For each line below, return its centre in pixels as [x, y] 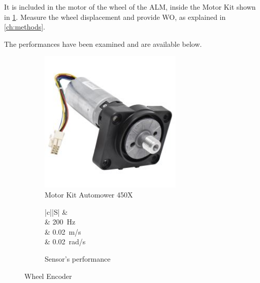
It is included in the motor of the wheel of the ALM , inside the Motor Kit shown [130, 7]
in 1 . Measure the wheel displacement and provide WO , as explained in [115, 17]
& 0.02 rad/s [65, 242]
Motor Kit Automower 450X [89, 194]
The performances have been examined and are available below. [103, 44]
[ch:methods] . [25, 27]
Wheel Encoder [48, 276]
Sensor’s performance [78, 258]
